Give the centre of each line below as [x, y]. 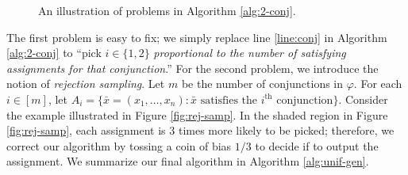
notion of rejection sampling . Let [86, 84]
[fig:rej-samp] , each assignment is [86, 130]
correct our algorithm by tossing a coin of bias [119, 145]
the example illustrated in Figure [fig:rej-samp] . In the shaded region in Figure [197, 114]
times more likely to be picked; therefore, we [286, 130]
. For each [378, 84]
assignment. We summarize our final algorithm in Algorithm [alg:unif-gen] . [188, 161]
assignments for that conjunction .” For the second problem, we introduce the [192, 68]
